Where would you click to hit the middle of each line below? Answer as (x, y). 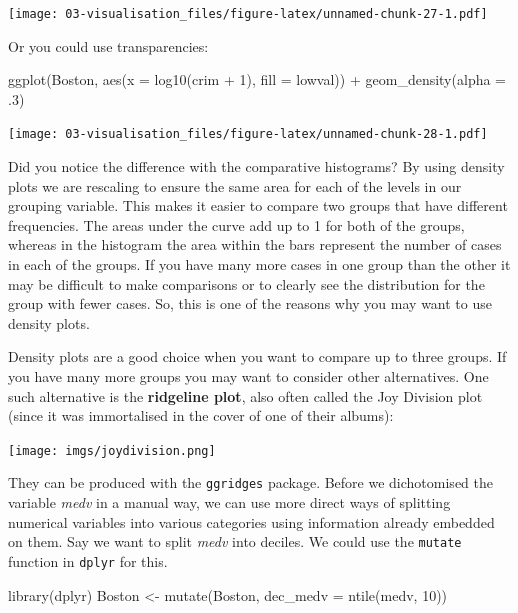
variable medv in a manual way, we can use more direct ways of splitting (229, 502)
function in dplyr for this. (88, 560)
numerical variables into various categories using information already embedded (251, 521)
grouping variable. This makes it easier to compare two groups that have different (258, 205)
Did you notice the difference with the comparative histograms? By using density (256, 166)
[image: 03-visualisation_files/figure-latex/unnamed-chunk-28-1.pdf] (248, 134)
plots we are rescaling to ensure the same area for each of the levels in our (235, 185)
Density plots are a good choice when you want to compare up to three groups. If (257, 356)
